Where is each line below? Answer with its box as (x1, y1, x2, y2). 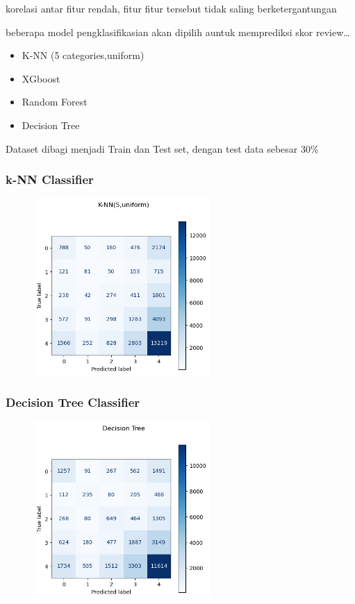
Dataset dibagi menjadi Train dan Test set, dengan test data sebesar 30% (6, 141, 319, 156)
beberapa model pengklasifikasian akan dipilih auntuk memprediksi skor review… (6, 24, 350, 39)
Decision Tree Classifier (6, 394, 140, 411)
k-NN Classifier (6, 171, 94, 188)
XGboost (22, 71, 60, 85)
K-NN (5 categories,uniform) (22, 48, 145, 62)
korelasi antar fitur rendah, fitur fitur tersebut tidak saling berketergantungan (6, 1, 337, 15)
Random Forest (22, 94, 88, 109)
